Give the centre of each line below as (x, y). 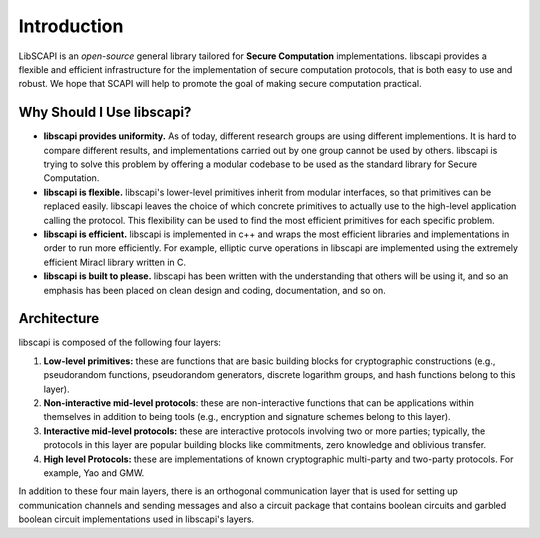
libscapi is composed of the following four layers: (120, 342)
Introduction (71, 26)
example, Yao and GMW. (94, 472)
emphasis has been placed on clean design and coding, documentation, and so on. (214, 290)
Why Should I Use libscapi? (105, 112)
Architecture (59, 318)
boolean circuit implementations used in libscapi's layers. (136, 519)
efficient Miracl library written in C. (115, 262)
